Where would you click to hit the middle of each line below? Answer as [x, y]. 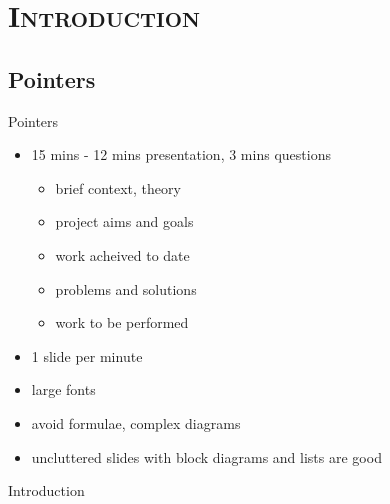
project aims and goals [124, 221]
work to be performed [122, 322]
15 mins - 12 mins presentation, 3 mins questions [181, 154]
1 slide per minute [87, 355]
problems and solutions [126, 288]
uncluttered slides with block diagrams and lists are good [206, 456]
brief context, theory [118, 187]
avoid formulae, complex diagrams [136, 422]
